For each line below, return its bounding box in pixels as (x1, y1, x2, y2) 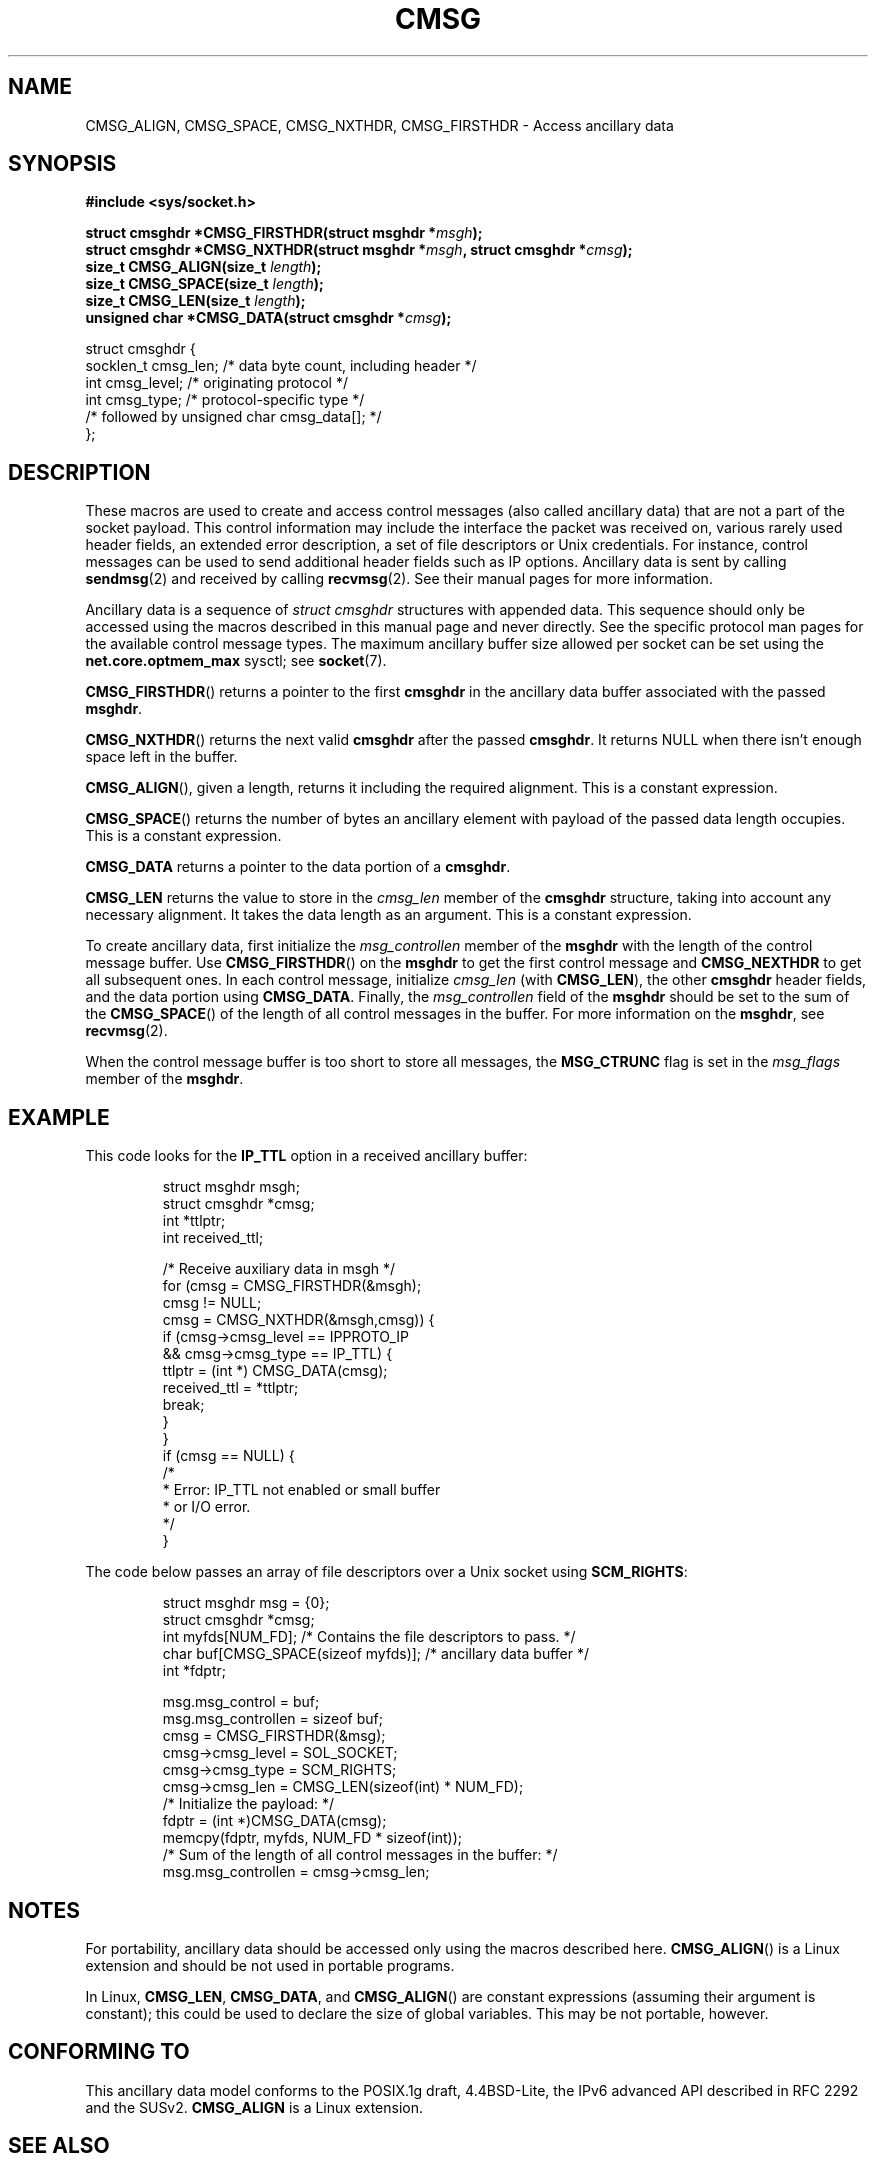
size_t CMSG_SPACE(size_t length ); (85, 275, 324, 293)
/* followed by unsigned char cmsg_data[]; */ (85, 408, 382, 426)
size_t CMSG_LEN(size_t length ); (85, 292, 306, 310)
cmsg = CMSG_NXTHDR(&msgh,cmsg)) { (162, 1311, 435, 1329)
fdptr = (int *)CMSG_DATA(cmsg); (162, 1812, 387, 1830)
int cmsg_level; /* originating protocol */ (85, 374, 348, 392)
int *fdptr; (162, 1662, 226, 1680)
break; (162, 1396, 205, 1414)
